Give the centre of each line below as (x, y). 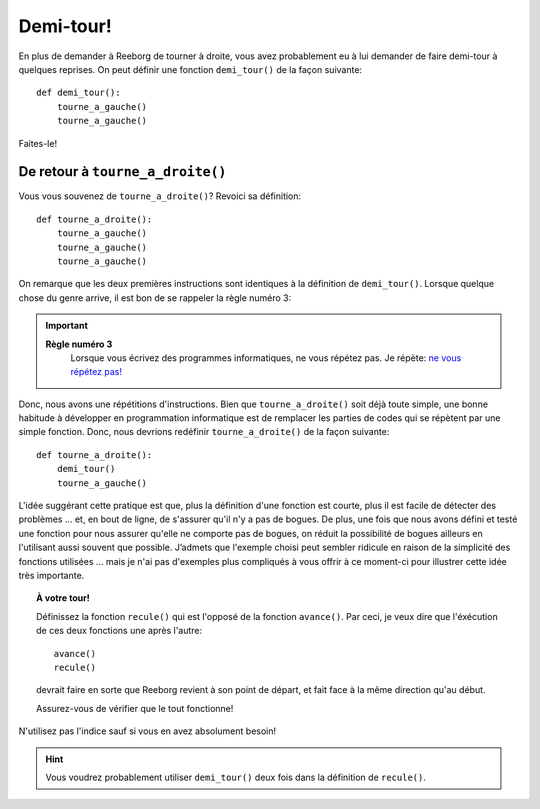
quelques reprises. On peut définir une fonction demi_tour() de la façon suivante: (190, 69)
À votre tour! (63, 598)
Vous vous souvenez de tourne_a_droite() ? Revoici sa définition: (160, 196)
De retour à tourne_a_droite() (122, 171)
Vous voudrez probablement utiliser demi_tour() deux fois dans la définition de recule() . (236, 777)
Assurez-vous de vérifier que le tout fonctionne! (135, 708)
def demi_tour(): (78, 93)
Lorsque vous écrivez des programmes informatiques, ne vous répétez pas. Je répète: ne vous (266, 357)
